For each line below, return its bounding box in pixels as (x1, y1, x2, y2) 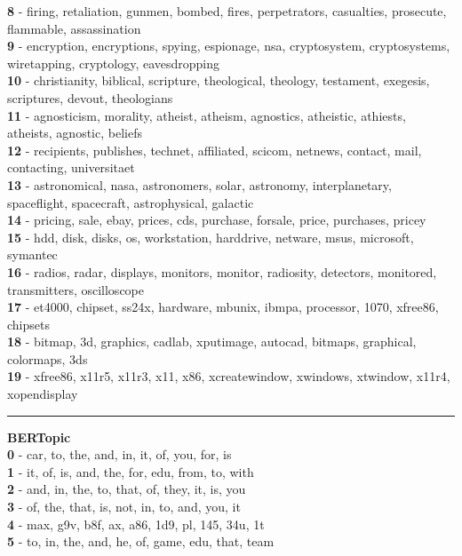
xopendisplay (7, 385, 78, 403)
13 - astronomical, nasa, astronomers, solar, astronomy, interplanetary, (7, 175, 392, 194)
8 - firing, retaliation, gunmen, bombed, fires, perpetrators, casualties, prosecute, (7, 2, 447, 20)
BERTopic (7, 427, 71, 446)
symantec (7, 245, 58, 264)
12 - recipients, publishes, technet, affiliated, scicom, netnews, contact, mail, (7, 140, 422, 159)
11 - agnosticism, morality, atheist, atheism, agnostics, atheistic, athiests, (7, 106, 406, 124)
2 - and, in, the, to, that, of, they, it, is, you (7, 480, 246, 498)
